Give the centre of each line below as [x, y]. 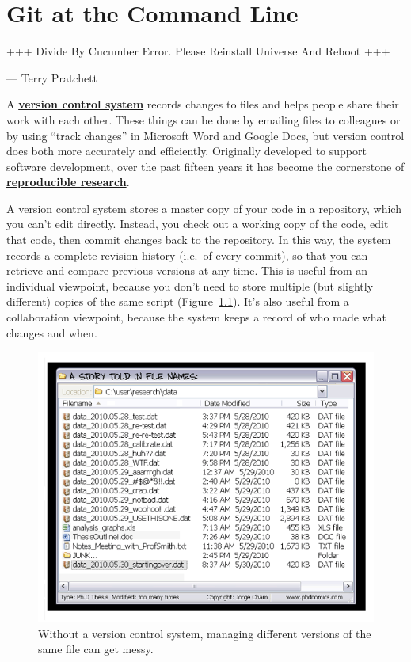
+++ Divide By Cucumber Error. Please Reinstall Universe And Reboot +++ [198, 51]
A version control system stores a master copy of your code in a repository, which [204, 208]
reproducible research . [68, 182]
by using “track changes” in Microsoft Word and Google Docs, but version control [205, 135]
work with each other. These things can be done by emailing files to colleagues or [204, 119]
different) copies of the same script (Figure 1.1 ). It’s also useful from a [178, 301]
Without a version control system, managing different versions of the [205, 633]
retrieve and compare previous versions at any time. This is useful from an [187, 270]
